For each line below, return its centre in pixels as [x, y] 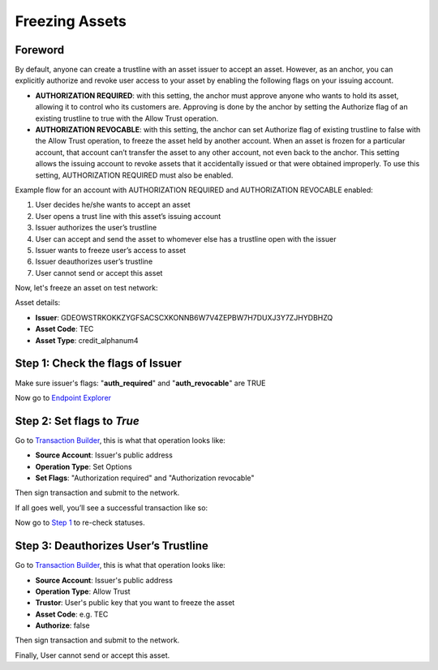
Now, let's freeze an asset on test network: [86, 288]
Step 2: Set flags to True [77, 421]
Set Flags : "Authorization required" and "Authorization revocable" [145, 478]
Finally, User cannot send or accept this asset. [92, 655]
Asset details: [38, 303]
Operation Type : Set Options [84, 466]
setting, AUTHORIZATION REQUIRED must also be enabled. [134, 175]
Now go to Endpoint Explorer [63, 397]
